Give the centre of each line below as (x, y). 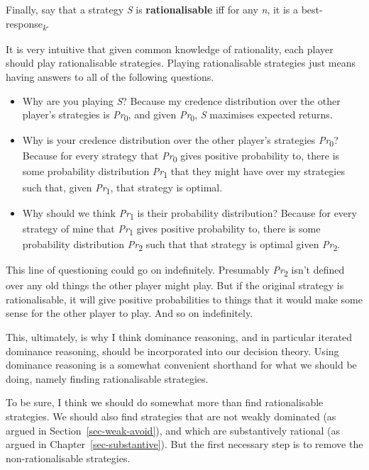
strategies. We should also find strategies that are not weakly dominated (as (171, 416)
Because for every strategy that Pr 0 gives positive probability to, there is (181, 157)
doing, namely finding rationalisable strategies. (107, 378)
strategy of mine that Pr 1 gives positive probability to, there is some (171, 229)
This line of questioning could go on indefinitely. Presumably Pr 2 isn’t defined (175, 270)
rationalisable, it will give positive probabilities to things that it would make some (184, 299)
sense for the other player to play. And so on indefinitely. (130, 313)
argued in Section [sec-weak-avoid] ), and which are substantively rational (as (173, 430)
